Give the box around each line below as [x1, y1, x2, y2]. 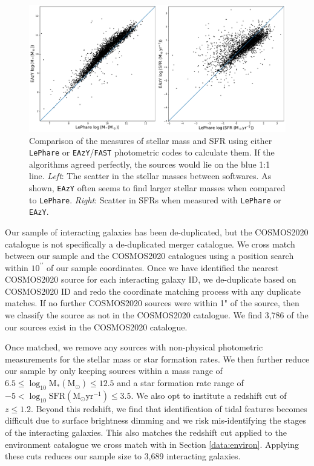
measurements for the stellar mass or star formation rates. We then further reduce [5, 352, 310, 365]
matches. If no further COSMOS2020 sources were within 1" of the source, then [5, 297, 299, 309]
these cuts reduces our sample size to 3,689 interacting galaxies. [5, 450, 241, 462]
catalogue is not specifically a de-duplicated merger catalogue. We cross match [5, 237, 295, 250]
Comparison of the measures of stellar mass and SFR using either [29, 134, 272, 146]
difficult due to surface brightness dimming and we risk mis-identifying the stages [5, 414, 307, 427]
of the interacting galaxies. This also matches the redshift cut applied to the [5, 426, 287, 439]
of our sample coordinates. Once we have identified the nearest [47, 261, 279, 274]
